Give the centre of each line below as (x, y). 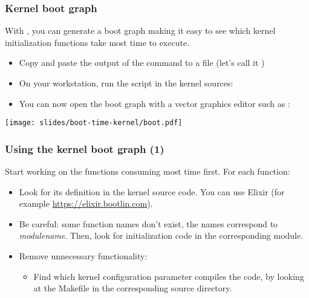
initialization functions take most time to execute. (97, 42)
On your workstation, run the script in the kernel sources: (126, 83)
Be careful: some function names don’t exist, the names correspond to (148, 223)
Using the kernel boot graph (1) (85, 148)
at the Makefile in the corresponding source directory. (133, 288)
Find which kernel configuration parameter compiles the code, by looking (169, 276)
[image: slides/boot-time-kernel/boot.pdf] (94, 123)
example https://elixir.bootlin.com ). (86, 203)
